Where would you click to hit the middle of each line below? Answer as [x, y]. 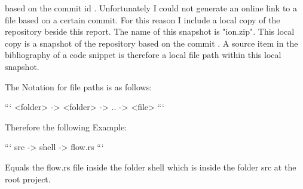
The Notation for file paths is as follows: [79, 86]
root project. [28, 179]
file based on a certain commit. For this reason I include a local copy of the [143, 19]
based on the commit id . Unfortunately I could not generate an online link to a [151, 8]
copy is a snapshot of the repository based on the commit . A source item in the [151, 43]
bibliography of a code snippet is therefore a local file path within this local [143, 55]
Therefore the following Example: [66, 126]
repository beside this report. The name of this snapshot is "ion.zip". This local [150, 31]
